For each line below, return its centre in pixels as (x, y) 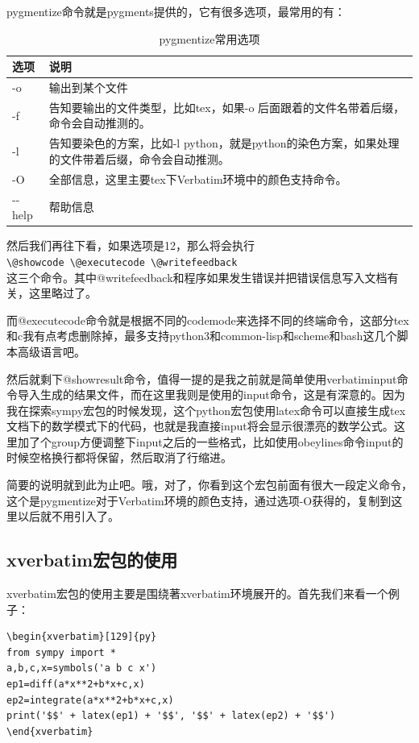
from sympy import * (62, 652)
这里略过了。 (62, 293)
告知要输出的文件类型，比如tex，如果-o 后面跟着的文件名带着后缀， (227, 107)
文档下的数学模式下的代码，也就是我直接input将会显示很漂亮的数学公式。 (200, 426)
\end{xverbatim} (50, 731)
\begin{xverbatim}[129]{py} (82, 637)
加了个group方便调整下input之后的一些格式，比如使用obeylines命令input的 (210, 441)
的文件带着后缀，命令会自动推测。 (139, 158)
